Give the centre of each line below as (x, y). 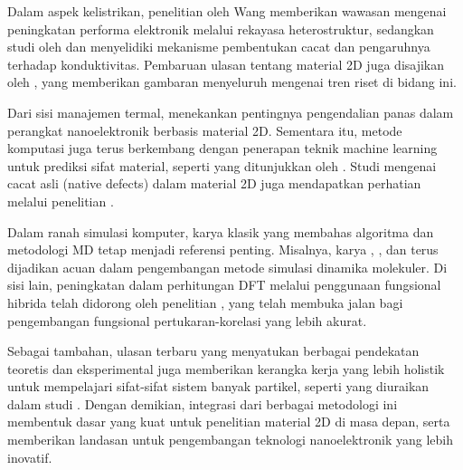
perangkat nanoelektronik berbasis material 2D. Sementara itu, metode (205, 130)
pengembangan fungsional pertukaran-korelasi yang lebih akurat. (187, 320)
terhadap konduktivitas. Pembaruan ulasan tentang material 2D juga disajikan (226, 64)
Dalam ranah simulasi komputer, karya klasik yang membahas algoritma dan (221, 231)
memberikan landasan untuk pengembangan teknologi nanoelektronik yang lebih (230, 440)
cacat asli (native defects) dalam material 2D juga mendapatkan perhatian (214, 183)
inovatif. (30, 457)
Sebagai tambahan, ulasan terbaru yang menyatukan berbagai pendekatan (213, 351)
